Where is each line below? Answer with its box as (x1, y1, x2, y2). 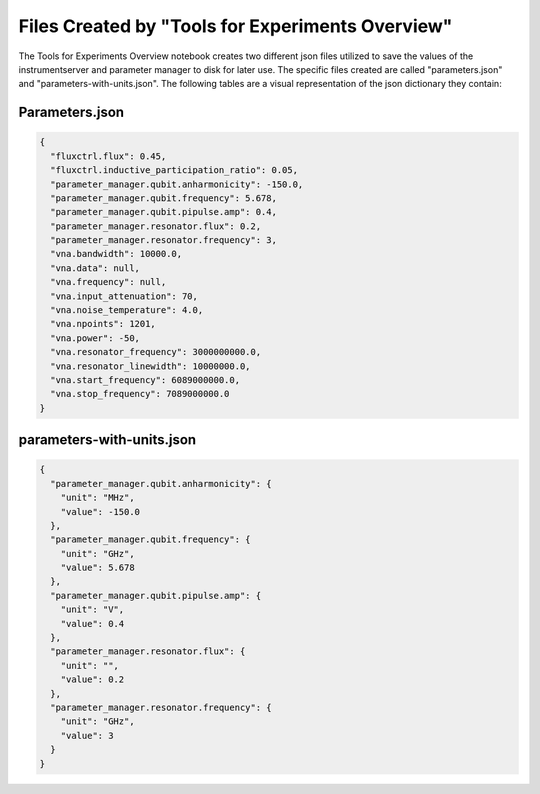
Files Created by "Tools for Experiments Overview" (18, 15, 453, 37)
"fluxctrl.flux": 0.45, (50, 150, 167, 162)
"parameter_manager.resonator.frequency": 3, (50, 235, 277, 246)
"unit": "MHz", (60, 492, 135, 504)
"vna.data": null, (50, 262, 140, 274)
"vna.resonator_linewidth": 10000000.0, (50, 360, 251, 372)
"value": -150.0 (60, 506, 140, 517)
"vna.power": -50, (50, 332, 140, 344)
